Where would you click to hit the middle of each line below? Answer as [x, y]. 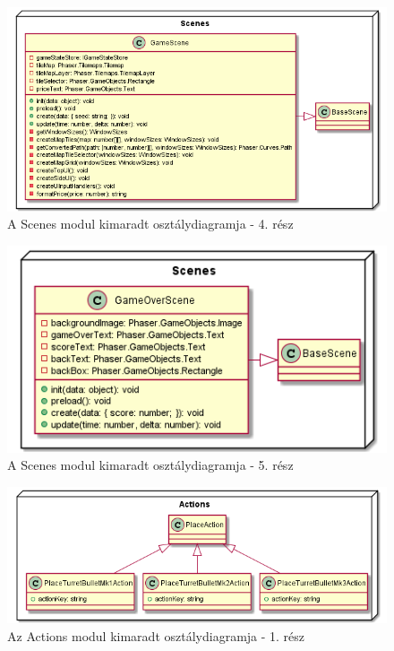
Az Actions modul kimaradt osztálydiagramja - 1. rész [156, 635]
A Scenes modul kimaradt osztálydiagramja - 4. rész [150, 224]
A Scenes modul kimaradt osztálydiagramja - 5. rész [150, 465]
